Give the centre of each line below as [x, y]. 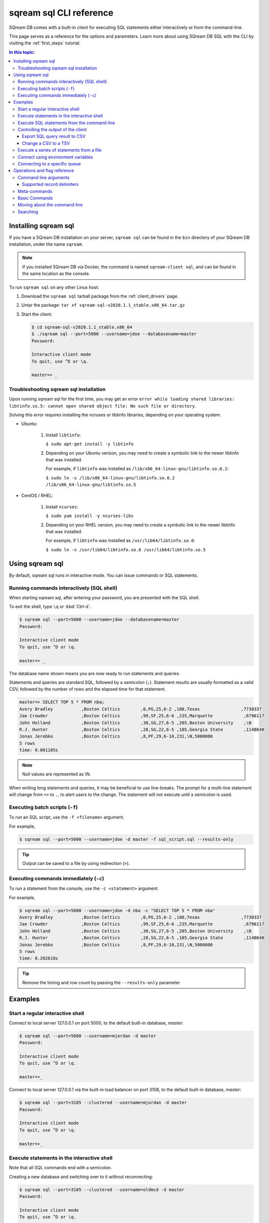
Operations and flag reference [44, 171]
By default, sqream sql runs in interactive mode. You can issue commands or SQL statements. [103, 575]
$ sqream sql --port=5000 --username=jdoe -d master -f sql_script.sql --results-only [126, 839]
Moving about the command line [50, 205]
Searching [28, 212]
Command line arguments [44, 177]
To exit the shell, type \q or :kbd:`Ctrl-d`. [50, 607]
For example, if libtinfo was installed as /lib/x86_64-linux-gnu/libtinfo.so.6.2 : [137, 469]
